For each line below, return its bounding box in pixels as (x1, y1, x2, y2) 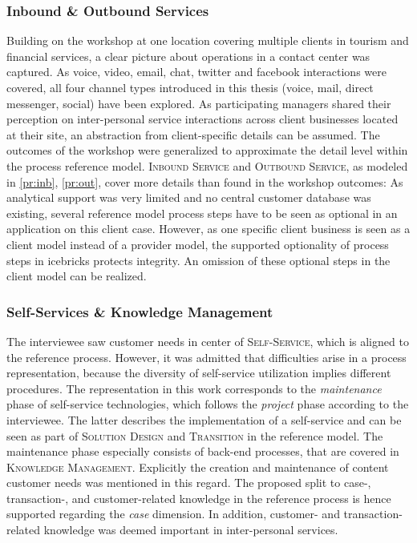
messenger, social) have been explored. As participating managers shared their (6, 95, 391, 111)
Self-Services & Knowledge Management (6, 301, 273, 321)
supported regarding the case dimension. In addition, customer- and (6, 505, 340, 522)
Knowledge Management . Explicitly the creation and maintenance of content (6, 458, 389, 475)
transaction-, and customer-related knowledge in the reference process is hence (6, 489, 391, 506)
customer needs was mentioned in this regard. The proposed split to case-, (6, 474, 371, 491)
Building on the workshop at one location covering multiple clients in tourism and (6, 32, 409, 49)
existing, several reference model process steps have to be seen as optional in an (6, 204, 398, 221)
